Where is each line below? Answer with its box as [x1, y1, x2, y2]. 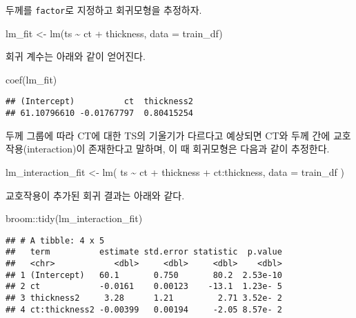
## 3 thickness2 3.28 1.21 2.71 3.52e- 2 [6, 293, 282, 303]
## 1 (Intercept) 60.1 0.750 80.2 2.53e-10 [6, 270, 282, 280]
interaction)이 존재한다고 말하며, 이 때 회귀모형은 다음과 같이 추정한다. [27, 141, 330, 156]
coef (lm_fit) [6, 72, 57, 86]
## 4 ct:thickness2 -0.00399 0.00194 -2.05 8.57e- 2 [6, 304, 282, 315]
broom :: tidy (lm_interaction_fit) [6, 211, 143, 226]
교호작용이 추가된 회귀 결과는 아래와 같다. [6, 188, 185, 202]
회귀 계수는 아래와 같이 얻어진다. [6, 49, 146, 63]
